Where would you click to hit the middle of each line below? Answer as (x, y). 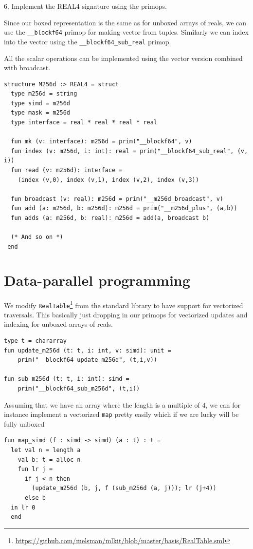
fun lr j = (35, 469)
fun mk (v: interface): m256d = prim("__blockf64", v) (101, 142)
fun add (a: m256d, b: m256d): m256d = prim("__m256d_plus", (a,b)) (124, 208)
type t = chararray (35, 341)
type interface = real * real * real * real (84, 123)
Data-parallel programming (97, 280)
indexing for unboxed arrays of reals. (58, 324)
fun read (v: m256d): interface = (67, 170)
